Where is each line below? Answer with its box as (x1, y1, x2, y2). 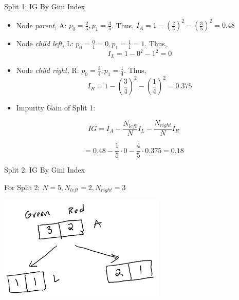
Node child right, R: (16, 64, 79, 75)
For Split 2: (4, 181, 40, 192)
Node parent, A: (16, 20, 67, 30)
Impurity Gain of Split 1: (16, 102, 96, 113)
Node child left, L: (16, 38, 73, 49)
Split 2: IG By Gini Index (4, 164, 85, 175)
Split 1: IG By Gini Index (4, 1, 85, 11)
